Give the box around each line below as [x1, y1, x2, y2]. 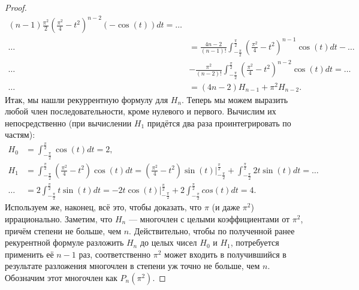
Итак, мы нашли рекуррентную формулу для [5, 93, 168, 105]
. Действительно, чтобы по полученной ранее [129, 224, 295, 237]
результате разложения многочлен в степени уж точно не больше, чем [5, 259, 260, 272]
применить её [5, 247, 54, 260]
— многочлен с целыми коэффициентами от [128, 212, 290, 225]
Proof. [5, 1, 27, 13]
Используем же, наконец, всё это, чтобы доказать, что [5, 201, 202, 213]
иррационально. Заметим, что [5, 212, 113, 225]
